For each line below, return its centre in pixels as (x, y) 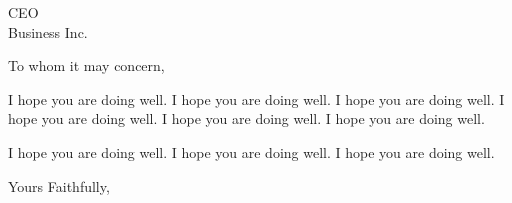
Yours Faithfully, (59, 185)
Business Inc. (48, 31)
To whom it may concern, (86, 65)
